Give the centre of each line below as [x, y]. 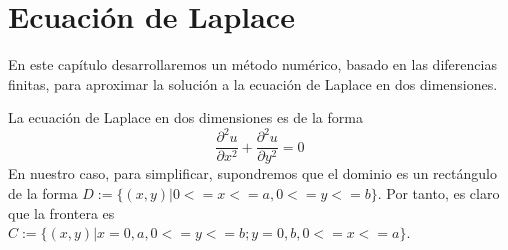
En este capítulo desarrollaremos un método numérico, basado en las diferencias [252, 64]
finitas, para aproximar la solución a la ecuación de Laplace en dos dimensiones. [253, 83]
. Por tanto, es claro [438, 193]
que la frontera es [61, 212]
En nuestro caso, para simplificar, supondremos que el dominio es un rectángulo [252, 173]
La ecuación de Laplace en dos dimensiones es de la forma [185, 117]
